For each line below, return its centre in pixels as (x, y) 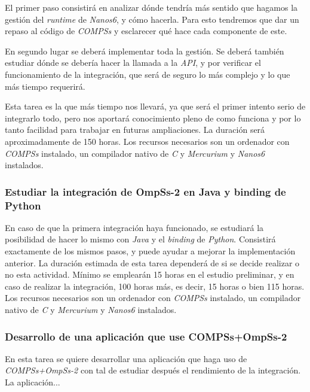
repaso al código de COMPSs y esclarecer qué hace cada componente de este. (146, 31)
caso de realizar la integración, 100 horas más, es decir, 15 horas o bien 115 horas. (155, 286)
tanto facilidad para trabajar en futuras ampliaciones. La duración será (135, 130)
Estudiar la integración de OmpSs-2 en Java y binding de (145, 191)
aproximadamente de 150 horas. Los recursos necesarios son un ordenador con (147, 141)
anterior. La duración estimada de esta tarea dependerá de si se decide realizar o (152, 262)
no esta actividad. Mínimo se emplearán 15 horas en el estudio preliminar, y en (150, 274)
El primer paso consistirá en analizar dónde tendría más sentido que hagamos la (151, 7)
